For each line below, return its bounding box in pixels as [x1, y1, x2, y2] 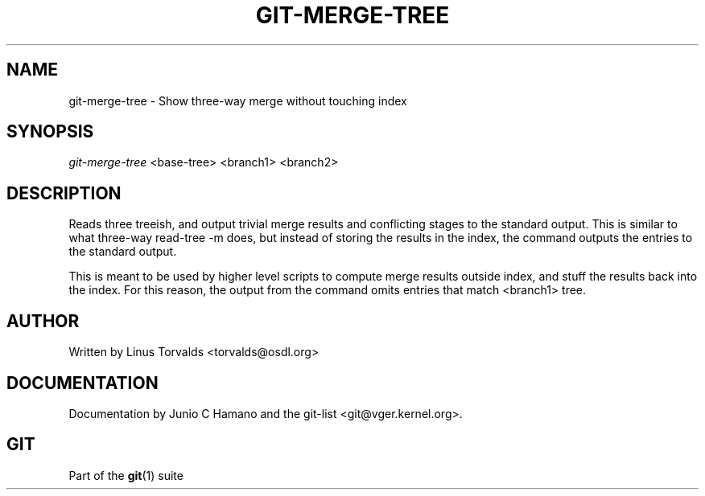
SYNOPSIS [6, 121, 94, 142]
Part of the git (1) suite [68, 468, 183, 482]
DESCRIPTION [6, 182, 122, 203]
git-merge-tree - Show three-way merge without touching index [68, 93, 407, 108]
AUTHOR [6, 310, 80, 331]
